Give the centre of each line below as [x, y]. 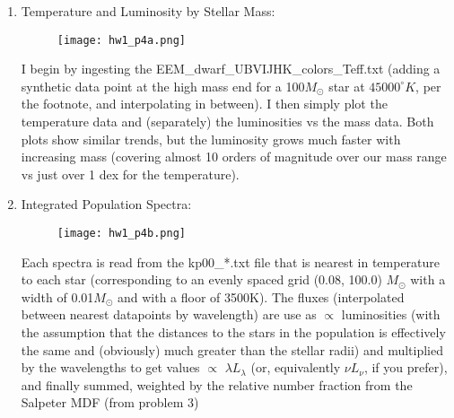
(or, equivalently [296, 367]
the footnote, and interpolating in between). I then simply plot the [204, 104]
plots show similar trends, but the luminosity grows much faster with [211, 139]
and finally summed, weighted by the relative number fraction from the [217, 384]
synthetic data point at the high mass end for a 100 [163, 86]
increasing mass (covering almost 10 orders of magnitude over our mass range [234, 157]
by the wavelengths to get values [110, 367]
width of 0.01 [57, 296]
